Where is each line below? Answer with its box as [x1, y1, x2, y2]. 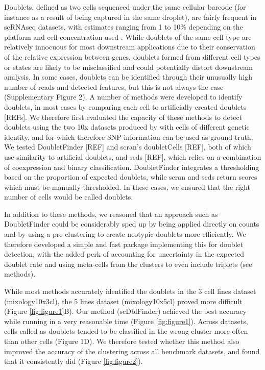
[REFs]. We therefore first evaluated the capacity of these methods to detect [4, 111, 243, 122]
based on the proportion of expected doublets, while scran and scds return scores [4, 171, 257, 182]
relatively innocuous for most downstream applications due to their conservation [4, 41, 255, 52]
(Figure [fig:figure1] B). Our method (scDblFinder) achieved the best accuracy [4, 306, 247, 316]
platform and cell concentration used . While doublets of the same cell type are [4, 31, 252, 42]
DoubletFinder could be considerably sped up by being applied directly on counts [4, 218, 259, 229]
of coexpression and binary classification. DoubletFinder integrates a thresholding [4, 161, 259, 172]
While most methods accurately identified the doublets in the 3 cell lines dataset [4, 286, 256, 297]
